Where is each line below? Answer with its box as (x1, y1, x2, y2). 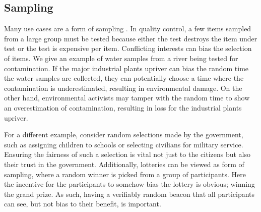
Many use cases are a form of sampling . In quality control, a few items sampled (4, 23, 251, 34)
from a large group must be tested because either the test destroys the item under (4, 33, 257, 43)
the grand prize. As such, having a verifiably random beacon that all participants (4, 188, 255, 199)
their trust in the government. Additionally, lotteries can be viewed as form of (4, 158, 244, 169)
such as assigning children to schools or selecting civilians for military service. (4, 139, 243, 149)
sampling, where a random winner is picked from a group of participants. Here (4, 169, 246, 179)
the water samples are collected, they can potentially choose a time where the (4, 73, 244, 83)
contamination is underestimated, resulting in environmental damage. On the (4, 82, 242, 93)
